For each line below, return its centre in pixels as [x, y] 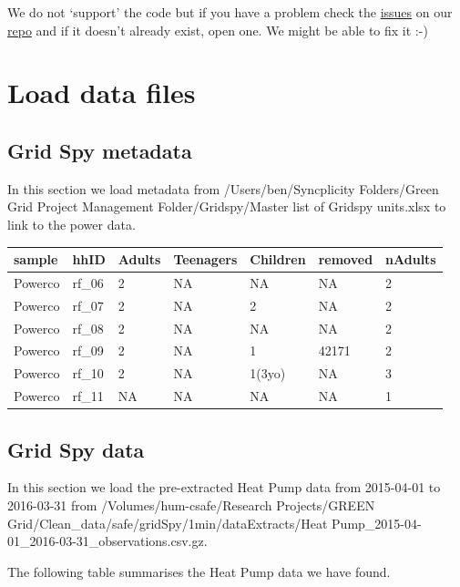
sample [36, 259]
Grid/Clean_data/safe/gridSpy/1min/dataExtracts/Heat [168, 523]
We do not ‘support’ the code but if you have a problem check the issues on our [230, 12]
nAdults [411, 259]
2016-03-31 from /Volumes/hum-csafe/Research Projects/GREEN [191, 505]
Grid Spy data [76, 449]
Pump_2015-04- [377, 523]
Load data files [102, 93]
